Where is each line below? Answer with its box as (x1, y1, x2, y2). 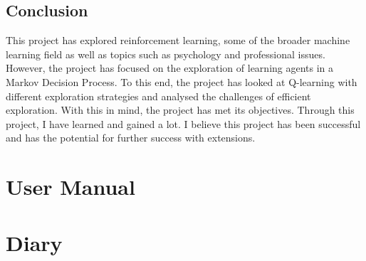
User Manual (6, 172, 135, 201)
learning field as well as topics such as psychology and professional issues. (6, 46, 325, 61)
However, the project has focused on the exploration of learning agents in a (6, 60, 334, 75)
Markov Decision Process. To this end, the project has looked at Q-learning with (6, 74, 357, 89)
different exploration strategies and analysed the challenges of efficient (6, 88, 311, 103)
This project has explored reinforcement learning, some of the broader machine (6, 33, 350, 48)
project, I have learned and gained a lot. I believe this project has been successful (6, 116, 361, 131)
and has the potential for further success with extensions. (6, 130, 256, 145)
